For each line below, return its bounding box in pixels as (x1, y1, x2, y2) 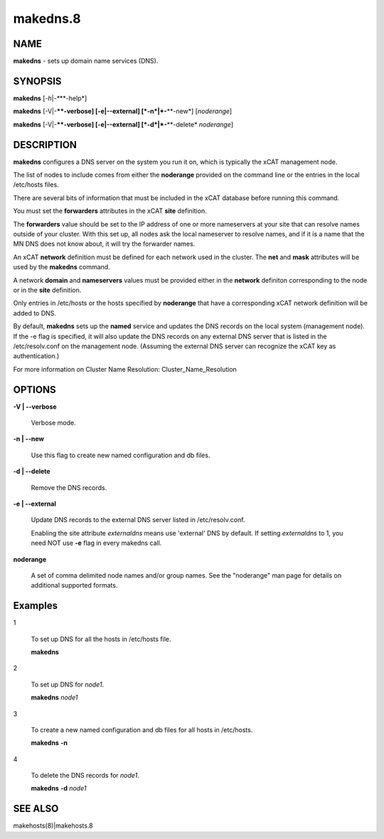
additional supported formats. (31, 581, 118, 590)
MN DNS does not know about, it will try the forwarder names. (13, 239, 196, 249)
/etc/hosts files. (13, 180, 60, 189)
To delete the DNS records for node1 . (31, 771, 140, 780)
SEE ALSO (13, 803, 59, 815)
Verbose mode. (31, 418, 76, 427)
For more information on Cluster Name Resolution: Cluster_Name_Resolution (13, 365, 238, 373)
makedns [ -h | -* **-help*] (13, 93, 87, 103)
